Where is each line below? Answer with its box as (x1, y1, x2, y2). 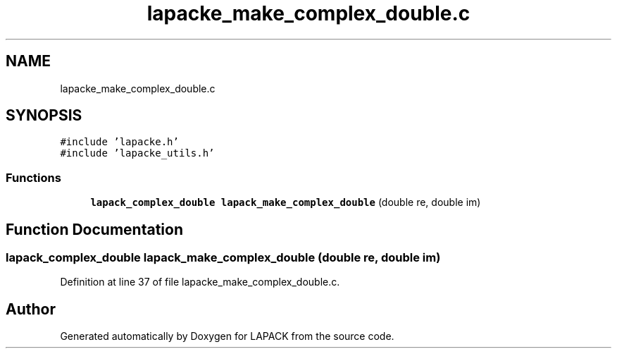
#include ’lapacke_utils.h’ (60, 147, 215, 159)
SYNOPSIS (6, 106, 82, 125)
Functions (6, 170, 61, 185)
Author (6, 300, 56, 318)
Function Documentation (6, 220, 183, 238)
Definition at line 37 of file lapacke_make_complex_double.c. (60, 276, 340, 288)
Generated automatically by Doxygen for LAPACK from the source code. (60, 330, 394, 343)
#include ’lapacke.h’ (60, 136, 179, 148)
